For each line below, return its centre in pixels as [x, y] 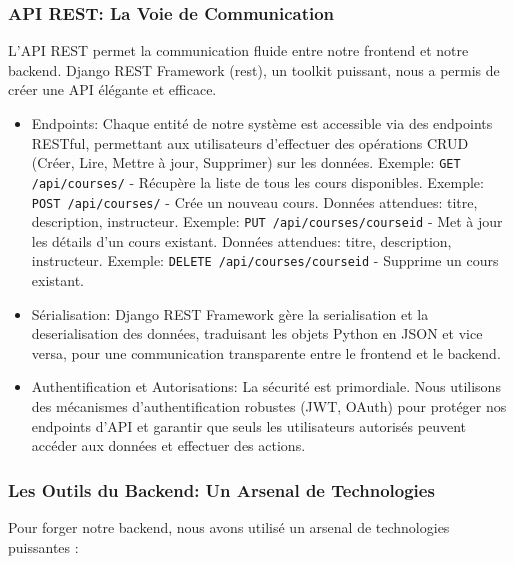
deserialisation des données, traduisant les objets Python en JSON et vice [257, 333]
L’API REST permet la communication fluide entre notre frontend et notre [238, 50]
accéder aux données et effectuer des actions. [168, 445]
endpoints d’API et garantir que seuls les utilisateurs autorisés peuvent [248, 425]
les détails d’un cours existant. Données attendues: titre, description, [241, 240]
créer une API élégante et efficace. [112, 89]
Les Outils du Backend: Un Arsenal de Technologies [221, 489]
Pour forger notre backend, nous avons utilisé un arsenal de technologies [229, 527]
